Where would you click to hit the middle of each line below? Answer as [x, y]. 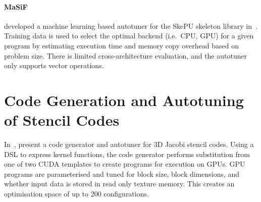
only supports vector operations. [54, 65]
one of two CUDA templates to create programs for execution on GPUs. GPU [125, 164]
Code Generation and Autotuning [124, 100]
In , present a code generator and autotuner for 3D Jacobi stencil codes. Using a [129, 144]
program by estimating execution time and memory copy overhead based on [122, 45]
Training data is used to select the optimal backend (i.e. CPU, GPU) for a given [129, 36]
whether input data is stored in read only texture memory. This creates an [119, 184]
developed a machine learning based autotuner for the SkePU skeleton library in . [131, 26]
